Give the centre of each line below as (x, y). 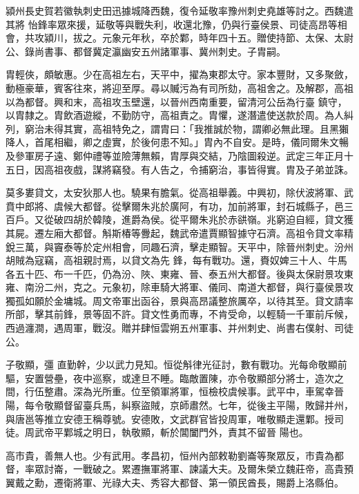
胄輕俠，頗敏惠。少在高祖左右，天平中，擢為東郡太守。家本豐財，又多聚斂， (179, 74)
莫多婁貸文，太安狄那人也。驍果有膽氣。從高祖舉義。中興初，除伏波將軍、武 (179, 192)
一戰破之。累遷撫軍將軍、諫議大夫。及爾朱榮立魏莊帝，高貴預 (213, 469)
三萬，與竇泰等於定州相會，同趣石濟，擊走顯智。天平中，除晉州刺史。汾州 (184, 246)
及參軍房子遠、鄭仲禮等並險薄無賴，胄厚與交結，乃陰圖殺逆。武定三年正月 (175, 155)
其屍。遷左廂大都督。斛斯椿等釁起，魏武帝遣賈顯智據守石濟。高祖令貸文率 (175, 232)
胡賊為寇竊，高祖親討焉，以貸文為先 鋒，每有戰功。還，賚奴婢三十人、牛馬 (176, 260)
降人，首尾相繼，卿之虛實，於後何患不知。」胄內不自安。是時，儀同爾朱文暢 (177, 142)
